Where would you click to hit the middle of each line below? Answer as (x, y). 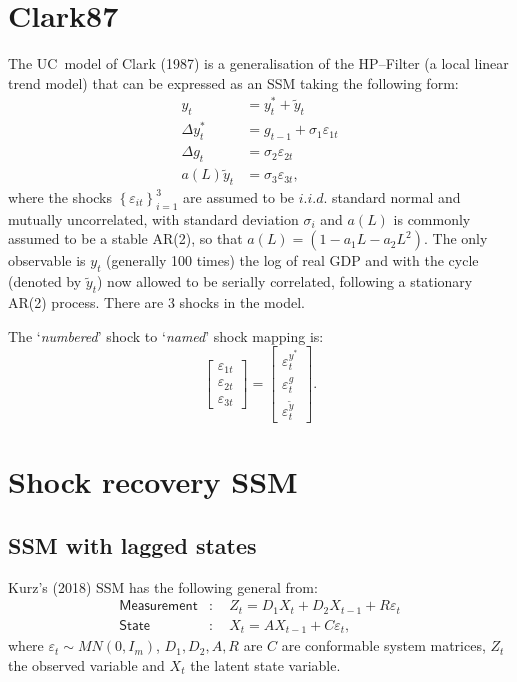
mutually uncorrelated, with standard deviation (153, 218)
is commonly (432, 218)
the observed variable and (86, 664)
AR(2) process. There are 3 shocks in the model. (156, 301)
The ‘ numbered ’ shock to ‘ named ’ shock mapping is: (166, 335)
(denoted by (45, 281)
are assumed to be (239, 197)
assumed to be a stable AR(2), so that (125, 238)
